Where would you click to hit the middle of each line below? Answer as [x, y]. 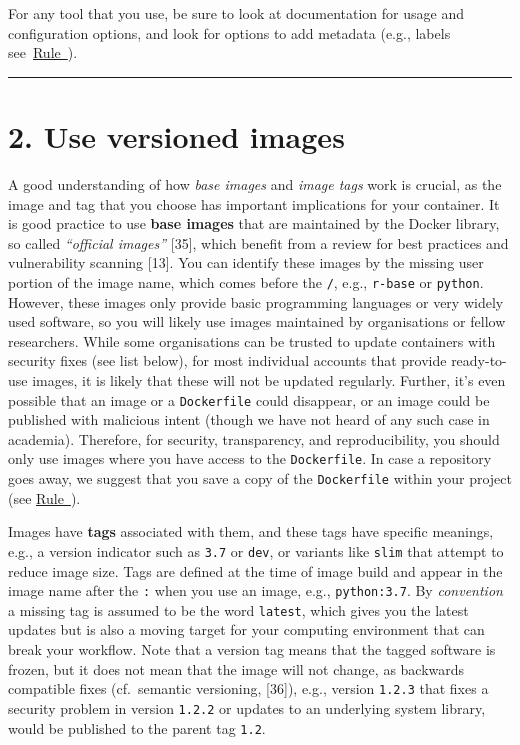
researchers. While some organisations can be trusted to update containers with [252, 340]
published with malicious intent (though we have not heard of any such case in [249, 419]
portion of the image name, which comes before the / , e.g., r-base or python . [246, 281]
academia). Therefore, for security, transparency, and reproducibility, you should [254, 438]
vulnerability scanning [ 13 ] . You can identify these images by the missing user [246, 262]
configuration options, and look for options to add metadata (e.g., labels [229, 32]
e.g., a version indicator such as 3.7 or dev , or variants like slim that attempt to [256, 550]
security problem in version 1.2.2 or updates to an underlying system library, [247, 707]
